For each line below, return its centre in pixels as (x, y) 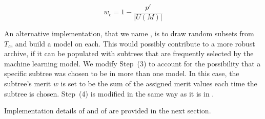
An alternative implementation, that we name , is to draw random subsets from (129, 33)
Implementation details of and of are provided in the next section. (108, 111)
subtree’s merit (28, 84)
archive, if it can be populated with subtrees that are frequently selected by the (129, 53)
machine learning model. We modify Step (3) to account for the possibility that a (132, 63)
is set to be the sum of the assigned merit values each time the (159, 84)
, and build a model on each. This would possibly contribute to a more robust (133, 43)
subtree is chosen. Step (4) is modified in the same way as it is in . (109, 93)
